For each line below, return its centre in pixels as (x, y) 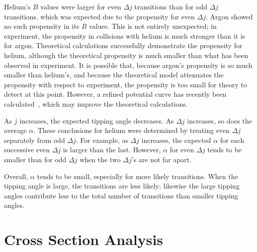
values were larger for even (81, 6)
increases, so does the (219, 120)
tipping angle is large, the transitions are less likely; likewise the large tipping (122, 186)
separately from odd (35, 140)
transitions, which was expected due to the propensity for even (99, 16)
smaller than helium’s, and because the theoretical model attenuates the (114, 75)
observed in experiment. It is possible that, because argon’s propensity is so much (128, 65)
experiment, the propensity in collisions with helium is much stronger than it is (125, 35)
